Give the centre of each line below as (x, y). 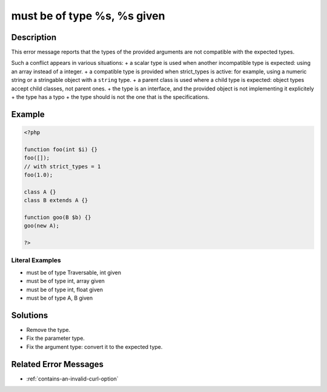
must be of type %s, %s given (88, 16)
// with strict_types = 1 (62, 166)
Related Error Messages (58, 364)
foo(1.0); (38, 175)
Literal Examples (36, 260)
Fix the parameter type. (55, 338)
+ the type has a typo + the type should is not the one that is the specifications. (110, 97)
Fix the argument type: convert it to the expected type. (94, 346)
